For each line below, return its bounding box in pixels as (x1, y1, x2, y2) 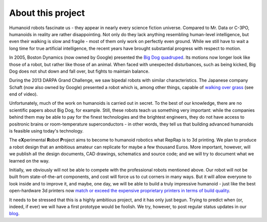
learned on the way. (9, 158, 49, 164)
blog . (9, 211, 20, 217)
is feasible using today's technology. (9, 128, 84, 134)
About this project (9, 7, 85, 18)
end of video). (9, 91, 38, 97)
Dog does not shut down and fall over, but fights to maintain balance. (9, 68, 150, 74)
